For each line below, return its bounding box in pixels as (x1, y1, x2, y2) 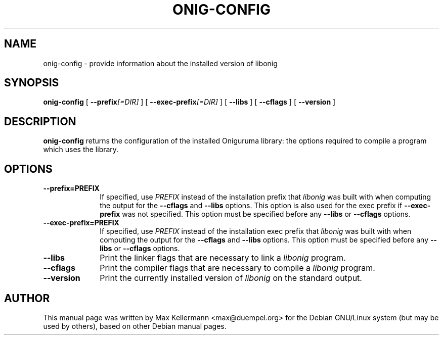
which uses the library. (43, 145, 119, 154)
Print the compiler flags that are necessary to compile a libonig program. (100, 263, 375, 273)
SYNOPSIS (4, 76, 59, 89)
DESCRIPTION (4, 115, 76, 128)
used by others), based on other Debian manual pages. (43, 321, 227, 330)
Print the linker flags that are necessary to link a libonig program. (100, 253, 346, 263)
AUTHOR (4, 292, 50, 305)
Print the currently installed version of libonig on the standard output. (100, 273, 362, 283)
